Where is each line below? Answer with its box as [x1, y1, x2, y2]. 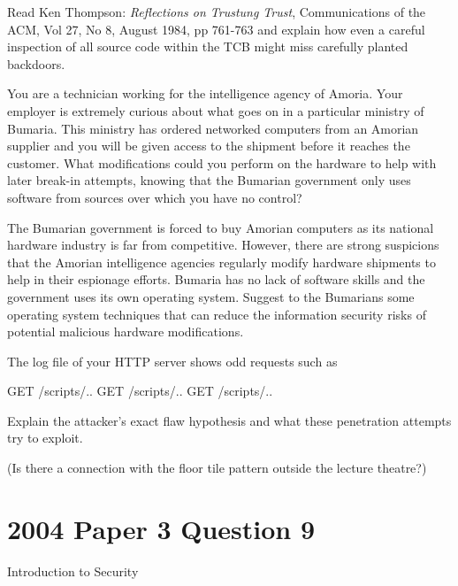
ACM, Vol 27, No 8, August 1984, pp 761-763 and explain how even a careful [7, 19, 425, 38]
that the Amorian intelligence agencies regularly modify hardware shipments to [7, 252, 436, 271]
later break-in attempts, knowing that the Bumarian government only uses [7, 171, 411, 189]
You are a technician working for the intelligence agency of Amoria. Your [7, 84, 403, 103]
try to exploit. [7, 428, 83, 447]
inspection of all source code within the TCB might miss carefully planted [7, 37, 408, 56]
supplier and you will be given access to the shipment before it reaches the [7, 136, 410, 155]
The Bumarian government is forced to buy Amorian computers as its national [7, 218, 434, 236]
